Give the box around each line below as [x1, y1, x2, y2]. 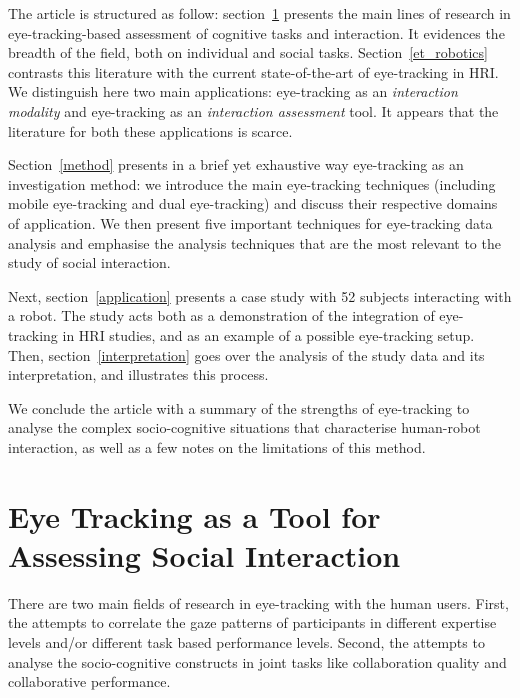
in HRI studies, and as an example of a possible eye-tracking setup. [62, 324, 475, 345]
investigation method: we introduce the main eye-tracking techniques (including [8, 173, 496, 194]
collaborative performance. [8, 671, 171, 692]
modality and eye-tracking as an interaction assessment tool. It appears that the [8, 100, 499, 121]
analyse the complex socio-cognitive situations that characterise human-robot [8, 417, 481, 438]
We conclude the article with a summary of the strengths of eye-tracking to [8, 397, 470, 418]
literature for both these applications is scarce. [8, 120, 293, 141]
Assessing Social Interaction [8, 534, 401, 575]
